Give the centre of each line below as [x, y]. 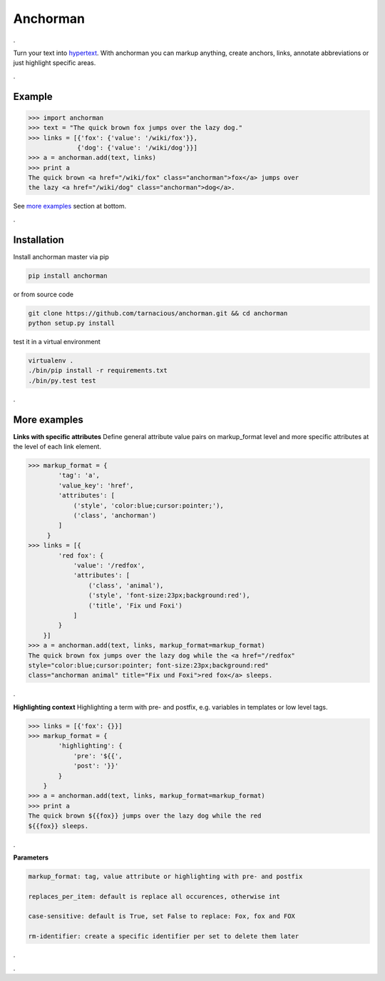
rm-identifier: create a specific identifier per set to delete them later [164, 936]
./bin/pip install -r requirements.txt [98, 371]
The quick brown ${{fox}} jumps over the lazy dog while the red [145, 816]
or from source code [43, 294]
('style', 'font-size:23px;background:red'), [169, 595]
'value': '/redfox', [109, 565]
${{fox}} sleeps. [58, 826]
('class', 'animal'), [126, 585]
